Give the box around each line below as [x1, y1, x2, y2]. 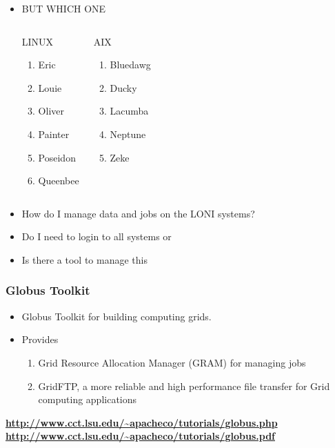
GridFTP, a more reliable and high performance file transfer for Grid [38, 378, 330, 393]
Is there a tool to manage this [21, 252, 148, 266]
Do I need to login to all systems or [21, 229, 172, 244]
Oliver [38, 104, 64, 118]
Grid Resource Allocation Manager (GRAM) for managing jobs [38, 355, 306, 369]
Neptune [110, 126, 146, 141]
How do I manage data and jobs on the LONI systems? [21, 206, 255, 220]
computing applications [38, 392, 137, 407]
